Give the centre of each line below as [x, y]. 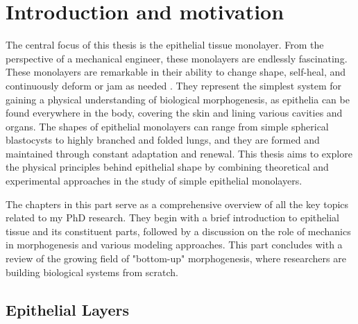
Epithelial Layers [67, 309]
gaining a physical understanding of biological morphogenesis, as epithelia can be [178, 99]
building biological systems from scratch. [92, 272]
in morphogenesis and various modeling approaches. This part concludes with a [174, 245]
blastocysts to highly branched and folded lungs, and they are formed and [163, 140]
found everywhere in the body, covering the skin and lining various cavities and [174, 113]
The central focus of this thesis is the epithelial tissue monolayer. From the [165, 45]
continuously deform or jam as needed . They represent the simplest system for [174, 85]
